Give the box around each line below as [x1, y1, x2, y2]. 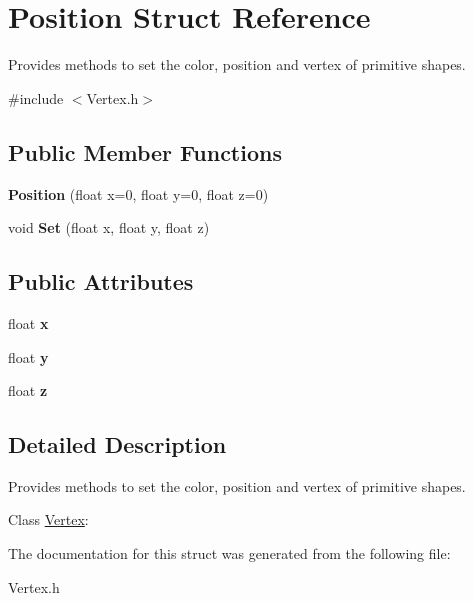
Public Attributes [8, 266, 194, 297]
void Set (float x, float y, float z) [8, 217, 210, 238]
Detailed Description [8, 429, 227, 460]
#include [8, 87, 64, 108]
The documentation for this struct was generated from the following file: [8, 543, 451, 564]
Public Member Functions [8, 136, 282, 167]
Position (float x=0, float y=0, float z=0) [8, 183, 269, 204]
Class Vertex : [8, 509, 89, 530]
